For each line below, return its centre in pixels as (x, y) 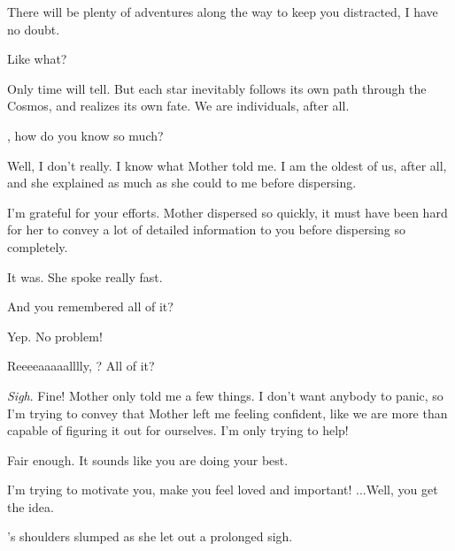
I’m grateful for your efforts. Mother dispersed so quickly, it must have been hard (227, 212)
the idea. (31, 506)
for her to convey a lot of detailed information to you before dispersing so (207, 230)
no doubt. (34, 29)
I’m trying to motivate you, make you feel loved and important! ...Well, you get (223, 490)
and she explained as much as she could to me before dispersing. (182, 183)
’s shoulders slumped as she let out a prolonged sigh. (150, 536)
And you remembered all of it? (90, 306)
